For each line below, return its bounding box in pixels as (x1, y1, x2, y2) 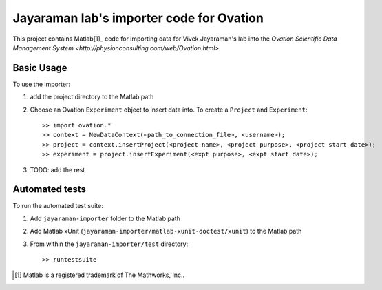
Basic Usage (12, 62, 67, 74)
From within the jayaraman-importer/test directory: (30, 240, 189, 248)
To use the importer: (12, 80, 71, 88)
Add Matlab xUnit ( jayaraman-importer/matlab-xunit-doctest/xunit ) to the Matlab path (30, 227, 302, 236)
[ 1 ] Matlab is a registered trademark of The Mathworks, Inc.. (14, 271, 185, 279)
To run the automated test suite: (12, 202, 103, 210)
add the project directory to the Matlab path (30, 93, 154, 101)
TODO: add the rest (30, 165, 85, 174)
